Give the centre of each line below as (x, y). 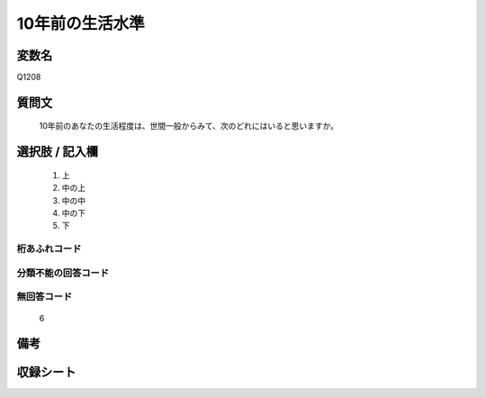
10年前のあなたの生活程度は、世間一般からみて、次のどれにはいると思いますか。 (189, 126)
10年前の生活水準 (81, 23)
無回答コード (45, 297)
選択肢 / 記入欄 (58, 152)
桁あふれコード (49, 249)
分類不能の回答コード (63, 273)
